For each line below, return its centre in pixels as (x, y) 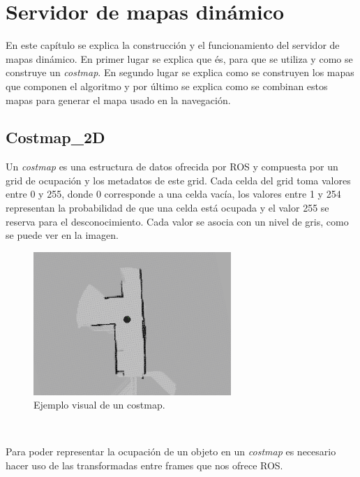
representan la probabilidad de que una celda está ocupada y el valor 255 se (167, 208)
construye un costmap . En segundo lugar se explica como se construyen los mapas (180, 72)
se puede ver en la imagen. (62, 235)
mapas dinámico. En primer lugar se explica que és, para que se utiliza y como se (179, 58)
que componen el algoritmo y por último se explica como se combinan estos (167, 86)
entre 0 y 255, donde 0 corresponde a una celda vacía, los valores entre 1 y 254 (173, 194)
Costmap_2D (55, 137)
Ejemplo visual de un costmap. (99, 405)
